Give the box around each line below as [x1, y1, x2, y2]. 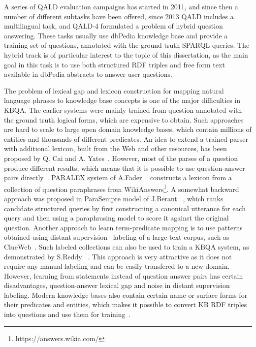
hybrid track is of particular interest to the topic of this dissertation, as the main [4, 49, 248, 60]
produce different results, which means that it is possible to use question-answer [4, 162, 245, 173]
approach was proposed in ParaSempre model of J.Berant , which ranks [4, 193, 224, 203]
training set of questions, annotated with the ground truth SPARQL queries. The [4, 40, 250, 50]
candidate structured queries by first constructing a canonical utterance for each [4, 203, 246, 213]
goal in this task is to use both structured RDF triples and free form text [4, 59, 225, 69]
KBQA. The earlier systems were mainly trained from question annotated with [4, 104, 242, 115]
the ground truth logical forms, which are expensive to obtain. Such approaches [4, 114, 244, 125]
